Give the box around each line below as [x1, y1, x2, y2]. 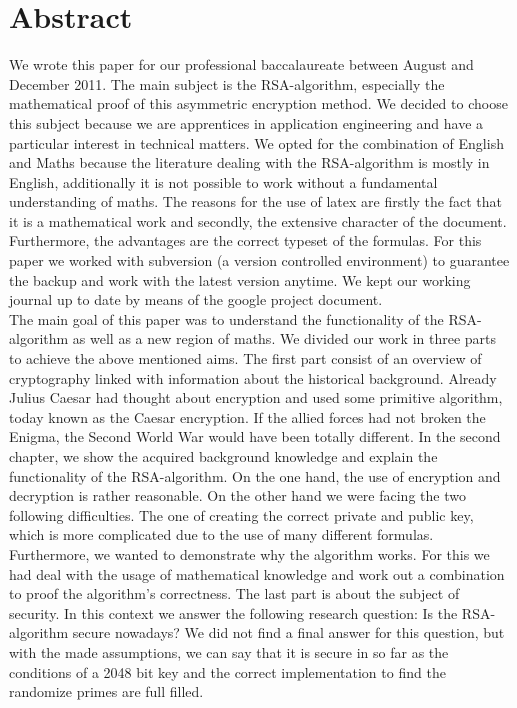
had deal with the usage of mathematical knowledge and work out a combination [9, 563, 505, 584]
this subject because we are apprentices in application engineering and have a [9, 112, 484, 133]
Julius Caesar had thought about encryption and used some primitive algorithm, [9, 387, 503, 408]
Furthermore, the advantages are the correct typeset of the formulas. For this [9, 230, 482, 251]
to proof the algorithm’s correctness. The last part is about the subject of [9, 583, 460, 604]
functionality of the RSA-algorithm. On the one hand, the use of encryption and [9, 465, 501, 486]
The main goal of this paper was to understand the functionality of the [9, 308, 444, 329]
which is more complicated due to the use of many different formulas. [9, 524, 434, 545]
